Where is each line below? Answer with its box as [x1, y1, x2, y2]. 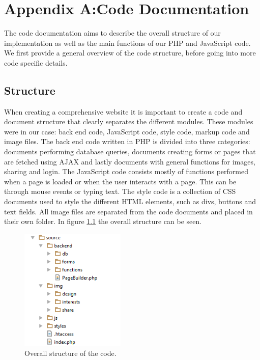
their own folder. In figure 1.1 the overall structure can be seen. [4, 216, 202, 227]
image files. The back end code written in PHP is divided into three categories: [4, 136, 250, 147]
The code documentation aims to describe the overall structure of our [4, 27, 221, 38]
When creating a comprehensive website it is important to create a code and [4, 106, 243, 117]
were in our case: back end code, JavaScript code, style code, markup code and [4, 126, 250, 136]
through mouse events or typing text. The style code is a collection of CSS [4, 186, 236, 197]
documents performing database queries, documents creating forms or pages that [4, 146, 256, 157]
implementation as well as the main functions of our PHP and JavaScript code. [4, 37, 251, 48]
